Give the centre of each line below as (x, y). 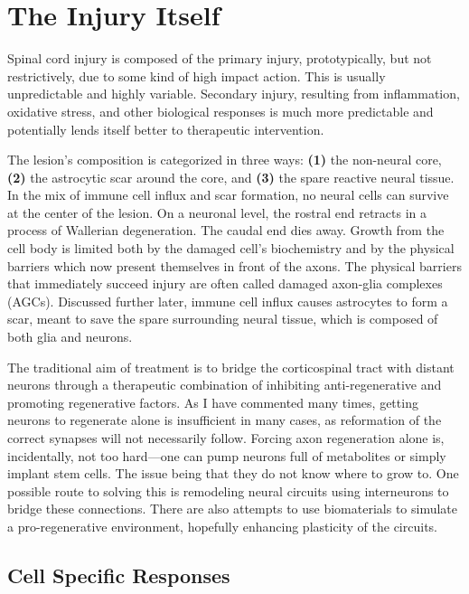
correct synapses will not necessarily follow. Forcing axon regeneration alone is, (226, 438)
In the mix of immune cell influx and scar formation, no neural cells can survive (228, 195)
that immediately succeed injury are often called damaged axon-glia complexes (225, 283)
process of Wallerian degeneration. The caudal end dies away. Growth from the (226, 230)
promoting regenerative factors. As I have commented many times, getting (213, 402)
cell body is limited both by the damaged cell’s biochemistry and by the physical (231, 248)
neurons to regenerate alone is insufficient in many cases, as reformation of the (225, 420)
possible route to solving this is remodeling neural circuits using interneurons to (228, 490)
